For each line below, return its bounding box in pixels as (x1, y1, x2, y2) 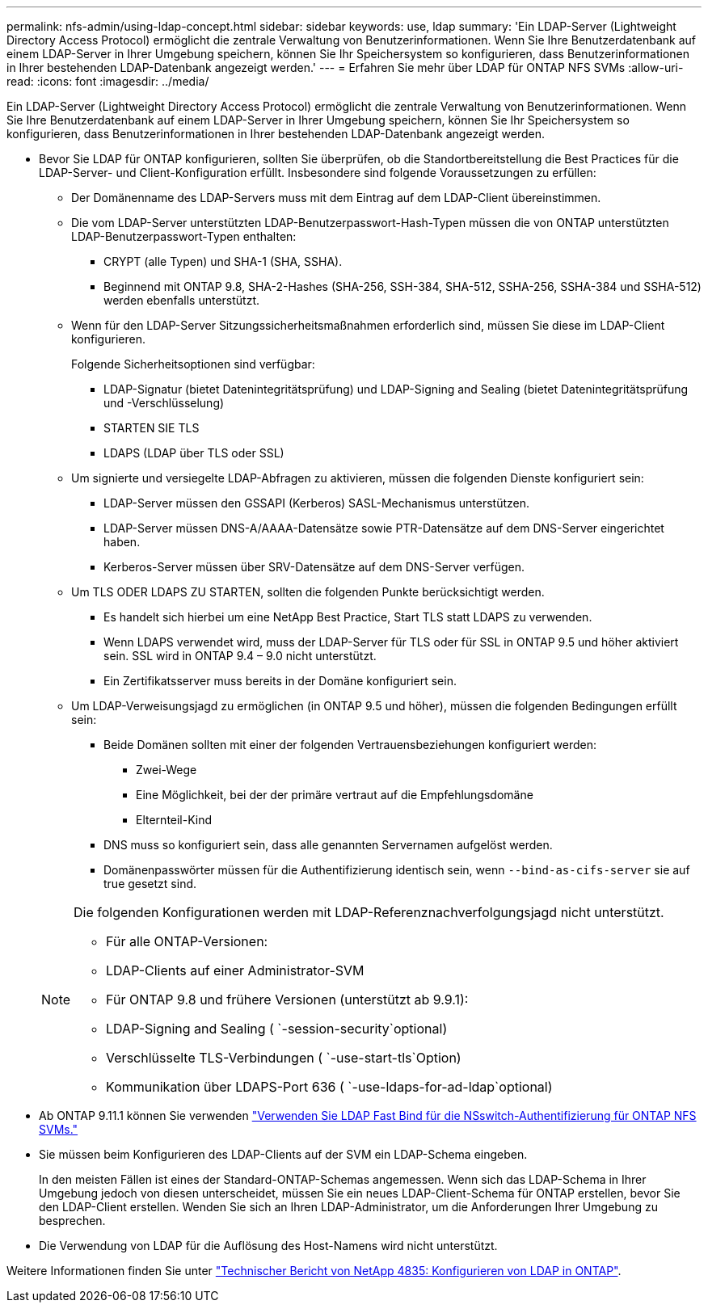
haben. (103, 535, 141, 549)
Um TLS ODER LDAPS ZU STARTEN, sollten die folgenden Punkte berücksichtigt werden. (71, 585, 545, 599)
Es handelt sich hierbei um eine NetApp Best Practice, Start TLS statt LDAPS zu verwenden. (103, 610, 592, 624)
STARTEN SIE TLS (103, 421, 200, 435)
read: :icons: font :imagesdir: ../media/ (6, 74, 209, 88)
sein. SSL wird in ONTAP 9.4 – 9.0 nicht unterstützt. (103, 649, 377, 663)
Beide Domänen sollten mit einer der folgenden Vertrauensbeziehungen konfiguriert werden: (103, 738, 596, 751)
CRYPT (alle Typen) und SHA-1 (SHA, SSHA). (103, 255, 343, 268)
